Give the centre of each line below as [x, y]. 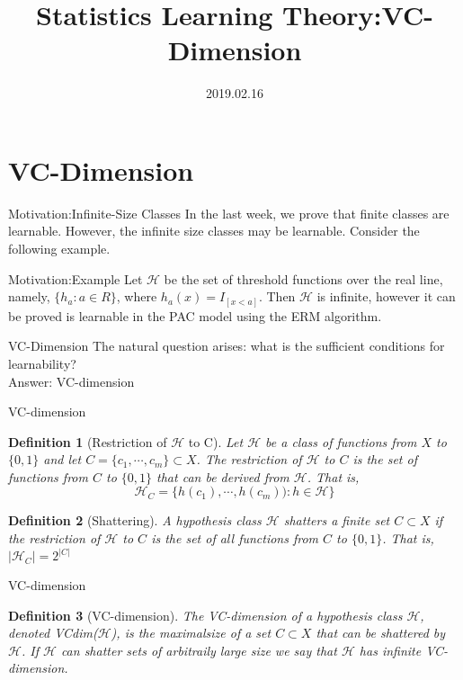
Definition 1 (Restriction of [88, 441]
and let [62, 459]
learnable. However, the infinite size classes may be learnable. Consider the [214, 231]
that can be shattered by [381, 633]
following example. [59, 249]
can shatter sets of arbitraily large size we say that [199, 650]
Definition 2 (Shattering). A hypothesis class [135, 520]
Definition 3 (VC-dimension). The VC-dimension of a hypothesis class [205, 615]
